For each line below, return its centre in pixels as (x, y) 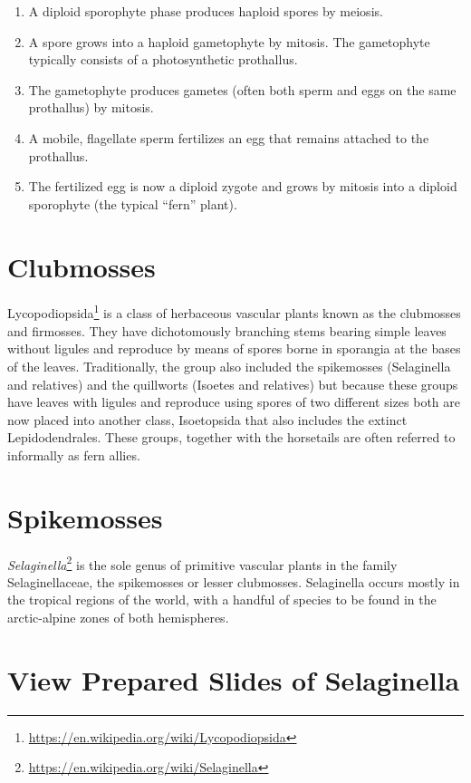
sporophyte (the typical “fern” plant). (133, 203)
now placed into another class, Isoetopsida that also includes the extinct (207, 419)
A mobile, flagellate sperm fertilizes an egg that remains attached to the (229, 137)
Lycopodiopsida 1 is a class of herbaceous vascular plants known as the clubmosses (234, 312)
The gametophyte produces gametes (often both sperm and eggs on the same (242, 89)
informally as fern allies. (74, 454)
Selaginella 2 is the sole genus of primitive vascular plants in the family (202, 563)
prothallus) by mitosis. (91, 107)
